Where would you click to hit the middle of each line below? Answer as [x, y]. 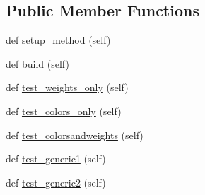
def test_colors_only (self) [64, 111]
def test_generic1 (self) [56, 159]
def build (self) [37, 63]
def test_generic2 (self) [56, 182]
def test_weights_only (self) [67, 87]
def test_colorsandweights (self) [75, 135]
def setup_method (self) [58, 40]
